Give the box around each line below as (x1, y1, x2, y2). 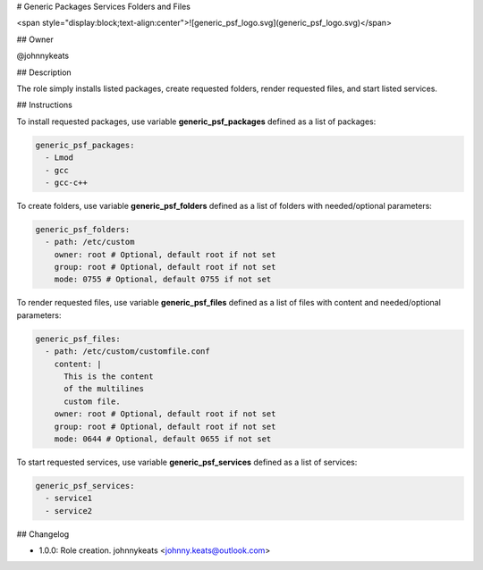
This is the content (64, 371, 154, 381)
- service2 (45, 506, 93, 516)
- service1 (45, 493, 93, 504)
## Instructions (16, 99, 73, 111)
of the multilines (64, 384, 145, 394)
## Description (16, 67, 72, 78)
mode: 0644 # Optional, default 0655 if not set (54, 433, 272, 444)
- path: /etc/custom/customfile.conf (45, 347, 210, 356)
